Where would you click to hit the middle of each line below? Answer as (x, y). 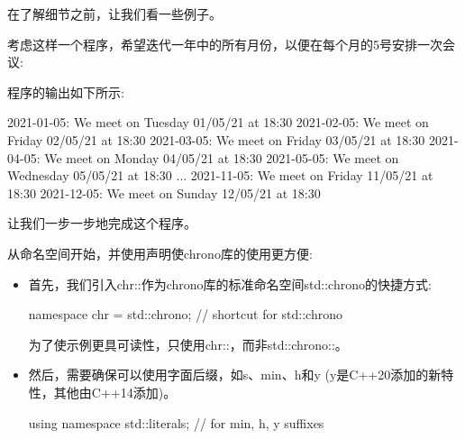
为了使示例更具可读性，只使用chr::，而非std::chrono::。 (188, 344)
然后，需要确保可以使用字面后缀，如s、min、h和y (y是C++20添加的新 (235, 375)
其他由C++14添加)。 (115, 392)
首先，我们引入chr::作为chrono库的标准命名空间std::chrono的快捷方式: (230, 284)
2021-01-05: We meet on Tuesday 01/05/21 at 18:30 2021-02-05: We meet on (218, 122)
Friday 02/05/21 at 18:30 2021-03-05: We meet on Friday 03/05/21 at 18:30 (216, 139)
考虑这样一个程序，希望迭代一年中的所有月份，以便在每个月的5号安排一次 (225, 44)
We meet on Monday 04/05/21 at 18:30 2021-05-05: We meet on (222, 157)
